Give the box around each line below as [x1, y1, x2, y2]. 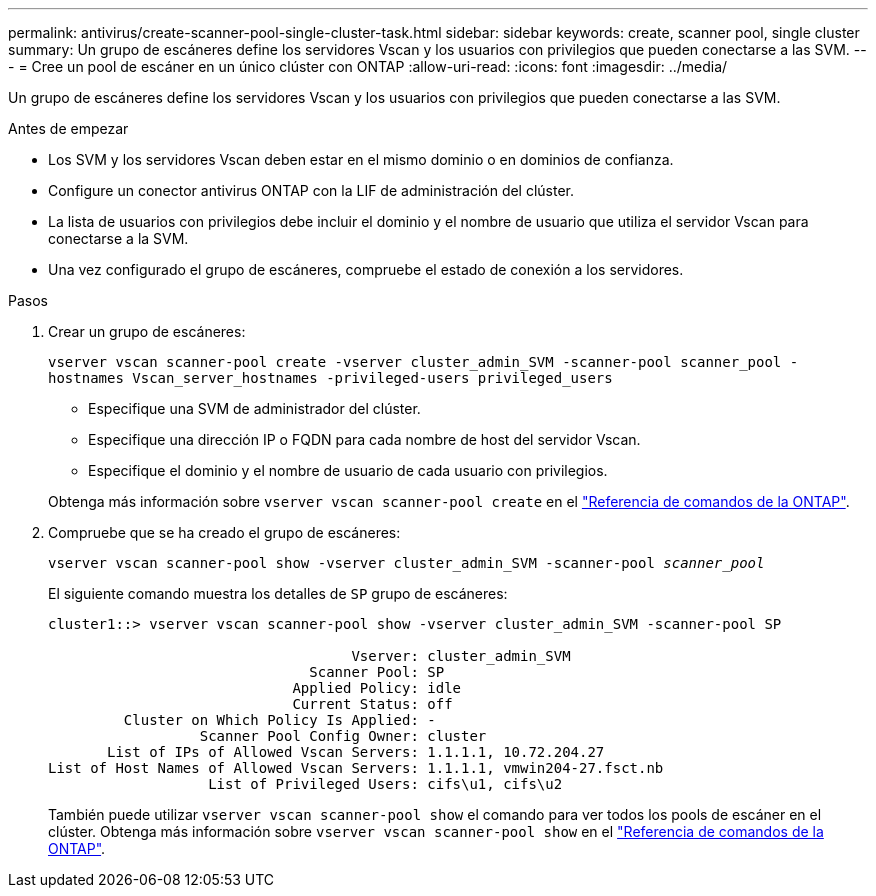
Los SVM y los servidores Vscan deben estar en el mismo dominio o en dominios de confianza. [48, 151, 674, 168]
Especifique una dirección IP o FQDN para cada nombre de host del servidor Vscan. [88, 431, 641, 448]
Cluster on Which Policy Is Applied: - [123, 712, 436, 728]
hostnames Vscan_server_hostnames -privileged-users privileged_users [48, 370, 613, 386]
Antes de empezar [8, 120, 129, 137]
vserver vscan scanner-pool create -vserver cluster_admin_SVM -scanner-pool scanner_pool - [48, 354, 799, 370]
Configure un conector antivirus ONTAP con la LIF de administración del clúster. [48, 182, 575, 199]
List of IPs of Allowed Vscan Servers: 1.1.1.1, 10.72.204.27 [107, 744, 605, 760]
